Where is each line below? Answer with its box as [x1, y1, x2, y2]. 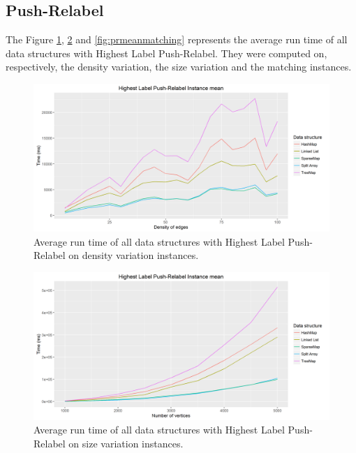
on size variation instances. [68, 436, 184, 450]
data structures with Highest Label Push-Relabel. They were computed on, [6, 45, 327, 60]
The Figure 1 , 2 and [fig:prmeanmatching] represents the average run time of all [6, 32, 348, 47]
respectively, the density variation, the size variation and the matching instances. [6, 59, 352, 74]
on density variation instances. [68, 248, 199, 262]
